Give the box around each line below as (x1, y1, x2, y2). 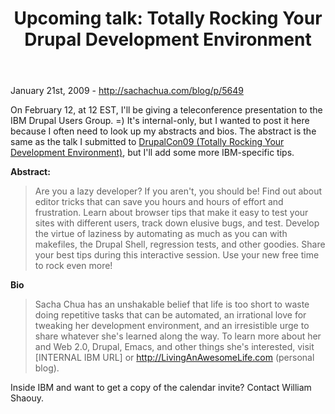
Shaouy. (10, 392, 45, 404)
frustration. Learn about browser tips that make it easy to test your (34, 207, 309, 219)
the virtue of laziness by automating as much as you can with (34, 228, 288, 240)
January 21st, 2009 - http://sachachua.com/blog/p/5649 (10, 85, 244, 97)
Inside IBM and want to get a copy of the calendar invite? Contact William (10, 382, 312, 394)
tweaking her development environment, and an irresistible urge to (34, 320, 310, 332)
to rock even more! (34, 260, 113, 272)
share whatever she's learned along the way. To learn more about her (34, 330, 322, 342)
